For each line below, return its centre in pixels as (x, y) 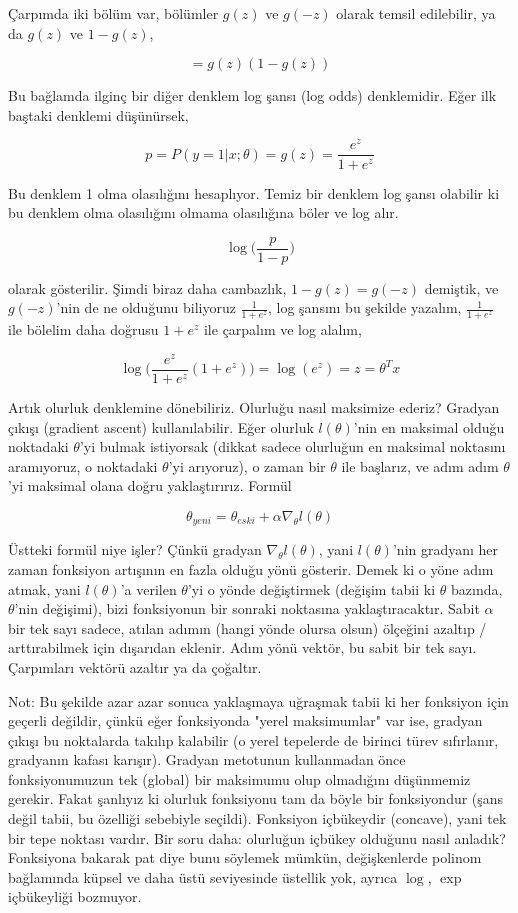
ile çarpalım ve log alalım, (282, 329)
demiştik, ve (461, 287)
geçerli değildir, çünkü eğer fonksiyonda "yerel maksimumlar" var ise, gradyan (245, 720)
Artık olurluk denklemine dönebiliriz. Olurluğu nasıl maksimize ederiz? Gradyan (254, 406)
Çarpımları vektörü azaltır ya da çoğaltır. (135, 666)
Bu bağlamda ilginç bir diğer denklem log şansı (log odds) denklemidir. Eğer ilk (252, 95)
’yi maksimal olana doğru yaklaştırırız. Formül (150, 485)
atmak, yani (44, 588)
